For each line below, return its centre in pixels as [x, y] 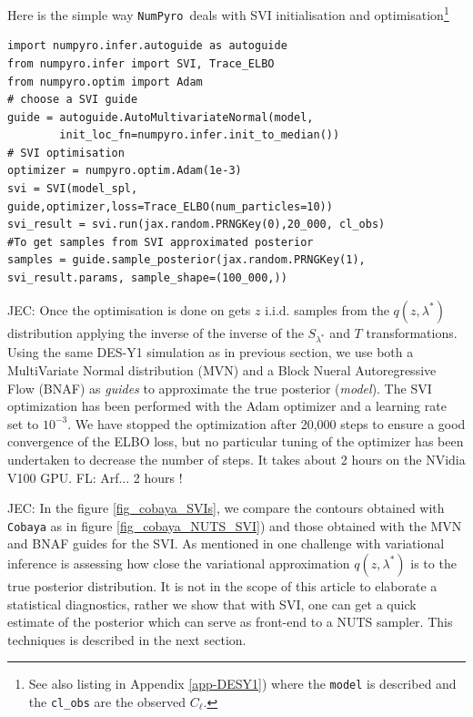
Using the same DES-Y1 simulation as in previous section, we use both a [211, 352]
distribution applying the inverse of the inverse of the [156, 332]
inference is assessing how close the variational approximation [179, 563]
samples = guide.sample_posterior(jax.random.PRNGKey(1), [186, 260]
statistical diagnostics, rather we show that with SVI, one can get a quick [212, 604]
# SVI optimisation [66, 153]
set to [23, 423]
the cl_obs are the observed [107, 702]
